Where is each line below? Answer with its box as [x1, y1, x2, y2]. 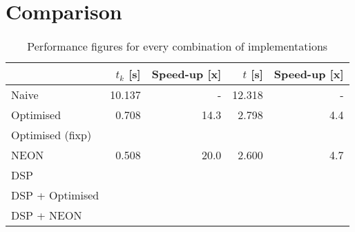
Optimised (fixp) [11, 127, 92, 143]
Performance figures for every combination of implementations [27, 38, 328, 55]
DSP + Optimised [11, 187, 99, 204]
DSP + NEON [11, 207, 82, 224]
